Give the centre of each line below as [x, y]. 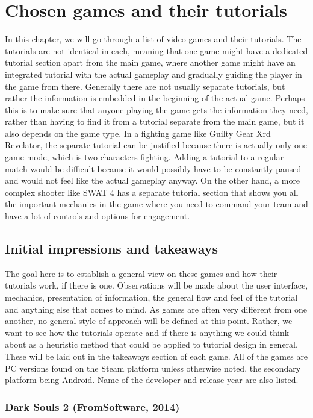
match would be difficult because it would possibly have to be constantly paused [153, 168]
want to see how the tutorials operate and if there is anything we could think [147, 332]
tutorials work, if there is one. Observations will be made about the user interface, [156, 285]
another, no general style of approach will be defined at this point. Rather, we [149, 321]
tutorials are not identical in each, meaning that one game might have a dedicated [156, 50]
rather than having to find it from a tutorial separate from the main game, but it [155, 121]
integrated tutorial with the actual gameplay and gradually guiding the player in [153, 74]
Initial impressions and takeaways [112, 248]
